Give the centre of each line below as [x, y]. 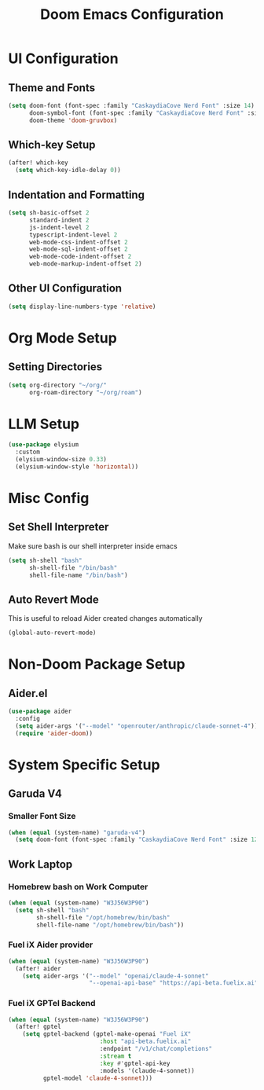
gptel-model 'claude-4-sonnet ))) [98, 1078]
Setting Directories [55, 367]
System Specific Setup [84, 765]
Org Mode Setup [63, 338]
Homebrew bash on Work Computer [78, 886]
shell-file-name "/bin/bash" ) [78, 575]
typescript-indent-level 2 [73, 235]
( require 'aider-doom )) [54, 733]
